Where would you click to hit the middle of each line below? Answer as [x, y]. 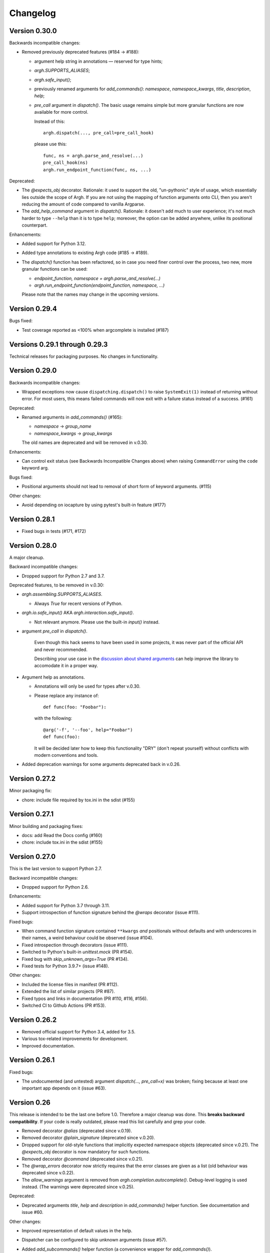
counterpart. [34, 225]
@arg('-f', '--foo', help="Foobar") [88, 730]
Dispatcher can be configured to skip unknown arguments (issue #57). [94, 1240]
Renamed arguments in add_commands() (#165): [72, 417]
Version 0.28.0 [33, 546]
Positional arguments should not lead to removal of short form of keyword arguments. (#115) [117, 487]
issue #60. [32, 1212]
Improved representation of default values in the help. [77, 1231]
